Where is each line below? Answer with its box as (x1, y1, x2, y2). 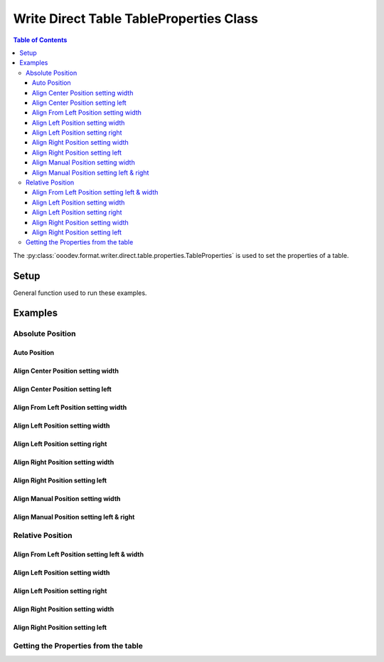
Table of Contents (13, 36, 68, 44)
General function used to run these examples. (13, 289, 147, 297)
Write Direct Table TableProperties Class (13, 11, 259, 26)
